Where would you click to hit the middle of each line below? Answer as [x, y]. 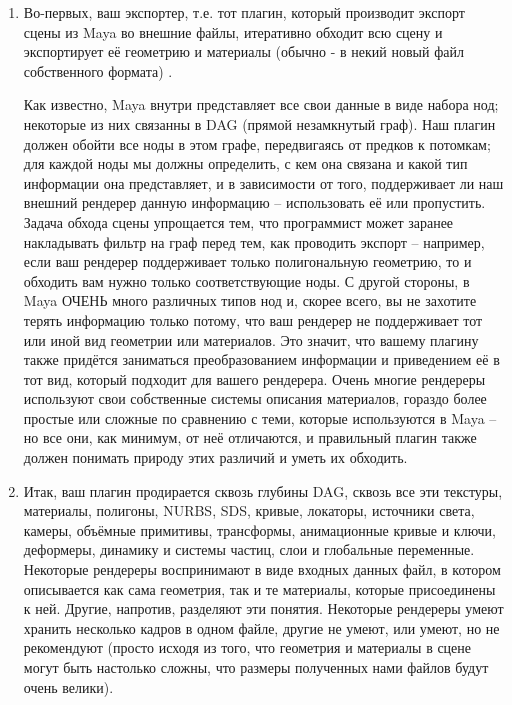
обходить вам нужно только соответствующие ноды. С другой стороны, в [246, 280]
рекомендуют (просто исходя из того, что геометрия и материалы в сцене [247, 647]
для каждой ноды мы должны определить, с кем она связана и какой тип [245, 163]
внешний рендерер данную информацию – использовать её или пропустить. [254, 202]
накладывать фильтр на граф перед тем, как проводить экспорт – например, [254, 241]
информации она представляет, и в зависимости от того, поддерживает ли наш [263, 182]
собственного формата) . [98, 70]
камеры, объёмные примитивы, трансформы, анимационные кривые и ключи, [259, 529]
